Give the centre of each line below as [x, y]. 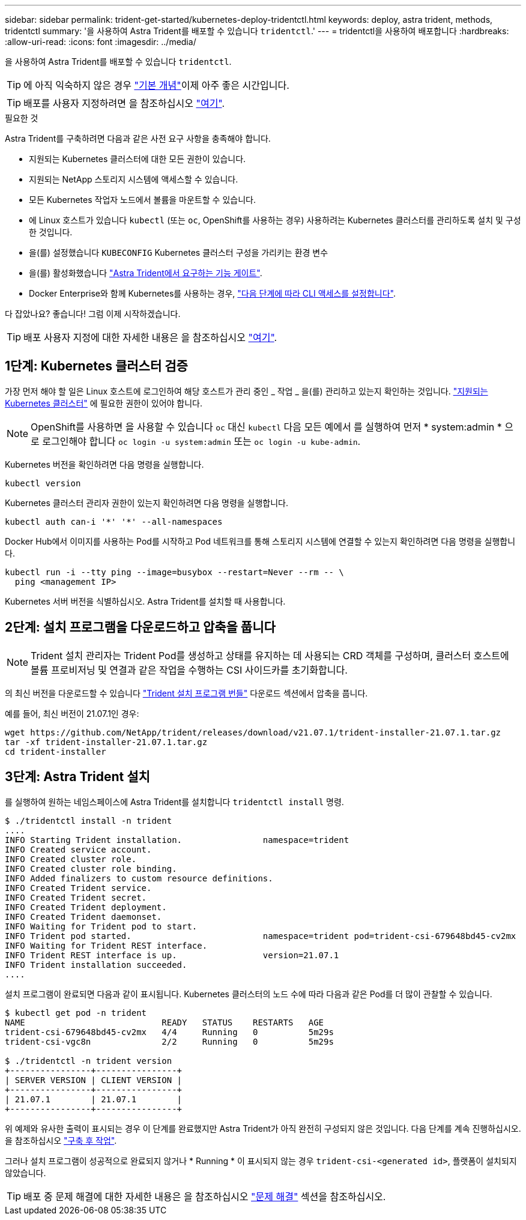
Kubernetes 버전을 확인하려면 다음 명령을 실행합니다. [104, 464]
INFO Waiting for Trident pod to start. [101, 926]
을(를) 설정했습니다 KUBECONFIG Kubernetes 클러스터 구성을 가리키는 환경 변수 [179, 252]
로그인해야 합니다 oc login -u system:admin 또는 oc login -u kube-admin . [201, 441]
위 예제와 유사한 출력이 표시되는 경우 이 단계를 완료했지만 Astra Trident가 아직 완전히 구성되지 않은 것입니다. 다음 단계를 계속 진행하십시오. [263, 1128]
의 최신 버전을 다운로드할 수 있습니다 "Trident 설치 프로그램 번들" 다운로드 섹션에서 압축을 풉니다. [186, 693]
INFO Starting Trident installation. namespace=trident [177, 840]
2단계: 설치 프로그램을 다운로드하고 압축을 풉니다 [140, 627]
